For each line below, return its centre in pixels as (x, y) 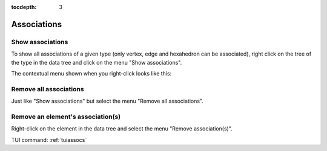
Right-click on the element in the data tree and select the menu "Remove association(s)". (122, 129)
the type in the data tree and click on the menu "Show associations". (97, 62)
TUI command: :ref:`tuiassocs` (49, 140)
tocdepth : (24, 7)
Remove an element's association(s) (66, 117)
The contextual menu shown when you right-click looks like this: (91, 73)
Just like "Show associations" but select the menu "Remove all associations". (107, 101)
